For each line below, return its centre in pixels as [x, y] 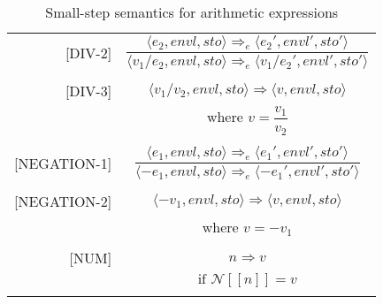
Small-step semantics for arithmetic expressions [192, 12]
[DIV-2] [88, 53]
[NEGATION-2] [63, 201]
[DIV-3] [88, 91]
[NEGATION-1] [63, 163]
